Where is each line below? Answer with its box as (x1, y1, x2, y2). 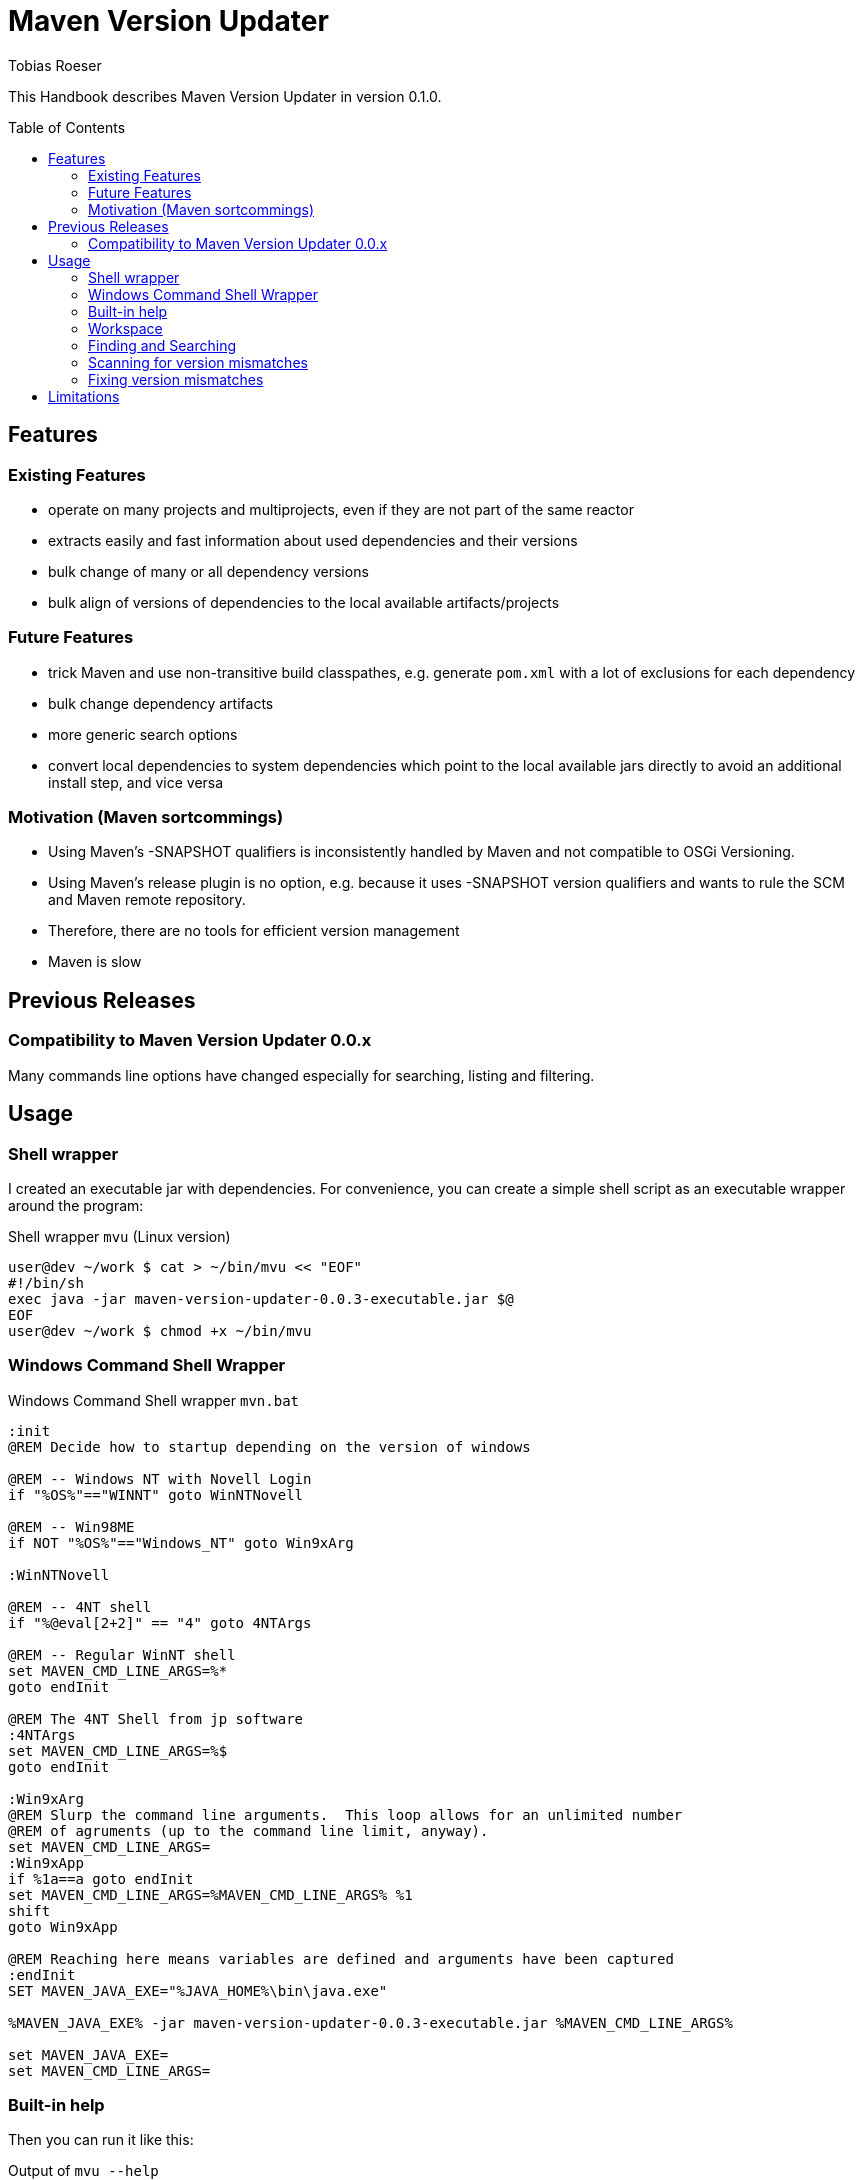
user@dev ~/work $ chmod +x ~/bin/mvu (8, 1322, 312, 1339)
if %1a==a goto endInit (8, 1870, 194, 1887)
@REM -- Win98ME (8, 1518, 135, 1535)
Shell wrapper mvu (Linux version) (8, 1227, 231, 1245)
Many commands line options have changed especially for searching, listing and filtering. (8, 1066, 595, 1084)
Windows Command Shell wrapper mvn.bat (8, 1391, 300, 1409)
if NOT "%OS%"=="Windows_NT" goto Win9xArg (8, 1534, 354, 1551)
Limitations (48, 387, 120, 405)
